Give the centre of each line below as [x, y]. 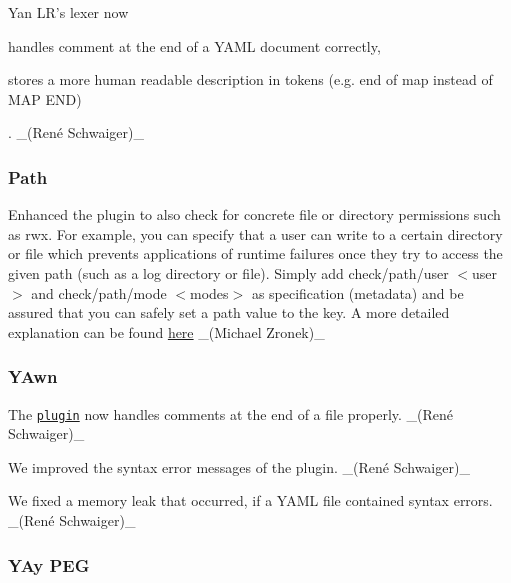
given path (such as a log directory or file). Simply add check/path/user [228, 272]
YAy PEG [49, 564]
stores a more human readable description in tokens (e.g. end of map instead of [250, 79]
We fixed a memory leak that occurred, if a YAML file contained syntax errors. [250, 500]
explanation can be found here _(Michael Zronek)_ [166, 331]
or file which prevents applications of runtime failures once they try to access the [255, 253]
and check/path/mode [99, 292]
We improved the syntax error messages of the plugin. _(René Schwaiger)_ [239, 466]
